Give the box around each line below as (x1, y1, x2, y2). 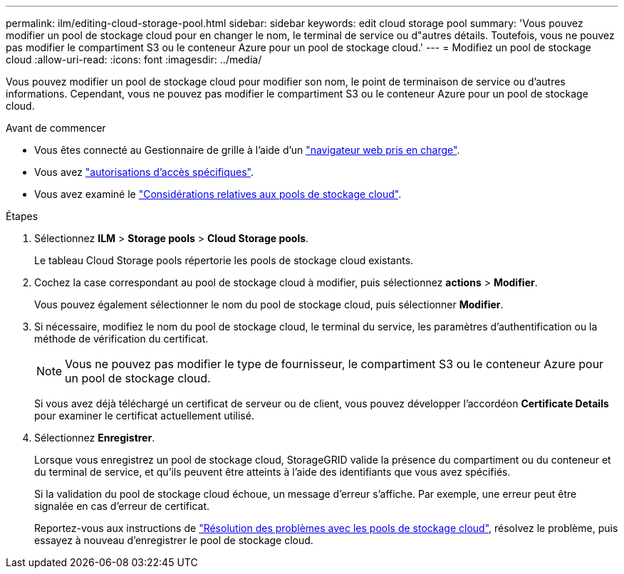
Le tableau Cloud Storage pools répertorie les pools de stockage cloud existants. (34, 254, 414, 266)
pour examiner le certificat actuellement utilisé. (34, 409, 254, 422)
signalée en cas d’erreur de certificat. (34, 500, 210, 512)
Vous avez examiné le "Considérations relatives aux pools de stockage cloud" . (34, 188, 402, 200)
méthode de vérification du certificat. (34, 333, 209, 345)
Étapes (6, 210, 38, 222)
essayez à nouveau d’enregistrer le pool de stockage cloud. (34, 534, 313, 546)
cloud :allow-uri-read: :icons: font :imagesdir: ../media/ (6, 53, 262, 66)
